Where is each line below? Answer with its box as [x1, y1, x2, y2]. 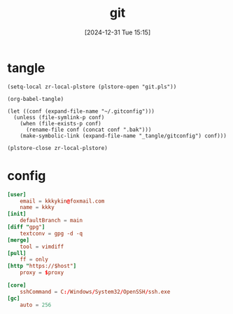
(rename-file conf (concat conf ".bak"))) [25, 126, 152, 133]
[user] [7, 191, 27, 198]
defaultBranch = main [20, 217, 83, 224]
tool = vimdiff [20, 243, 64, 250]
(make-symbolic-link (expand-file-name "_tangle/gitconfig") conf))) [20, 132, 227, 139]
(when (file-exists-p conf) [20, 120, 101, 127]
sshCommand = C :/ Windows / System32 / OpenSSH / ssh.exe [20, 288, 171, 295]
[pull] [7, 250, 27, 257]
